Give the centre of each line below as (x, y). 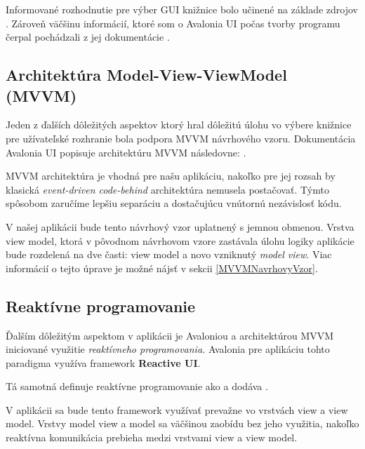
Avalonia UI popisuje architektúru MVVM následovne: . (126, 152)
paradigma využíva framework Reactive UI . (103, 362)
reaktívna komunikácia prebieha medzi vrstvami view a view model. (152, 437)
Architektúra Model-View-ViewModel (146, 75)
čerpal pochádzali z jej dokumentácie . (88, 37)
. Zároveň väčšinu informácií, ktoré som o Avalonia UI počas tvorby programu (173, 23)
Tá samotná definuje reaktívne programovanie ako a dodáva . (137, 386)
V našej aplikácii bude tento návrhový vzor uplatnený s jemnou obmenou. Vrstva (180, 226)
